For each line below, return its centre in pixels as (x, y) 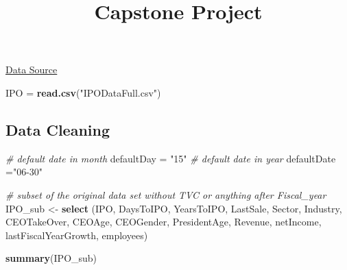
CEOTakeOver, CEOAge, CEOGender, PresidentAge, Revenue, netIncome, (164, 222)
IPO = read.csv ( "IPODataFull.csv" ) (83, 92)
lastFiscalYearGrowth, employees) (77, 235)
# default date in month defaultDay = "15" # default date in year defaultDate (171, 158)
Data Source (32, 70)
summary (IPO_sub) (51, 258)
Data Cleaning (58, 129)
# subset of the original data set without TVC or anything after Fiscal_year (166, 194)
